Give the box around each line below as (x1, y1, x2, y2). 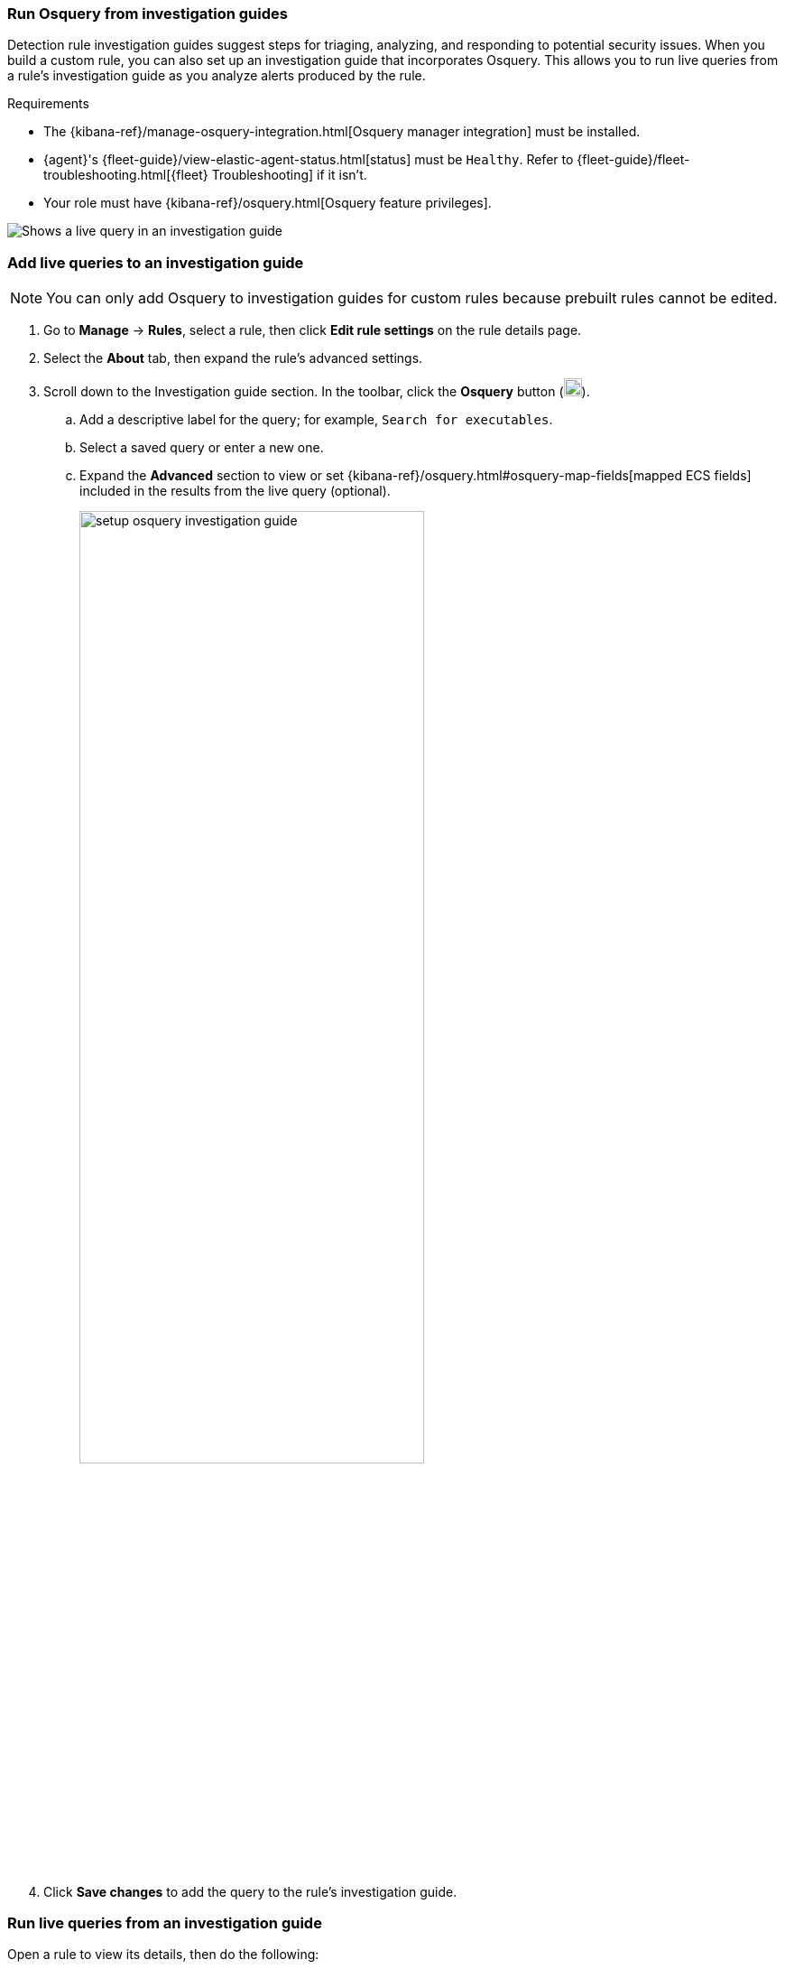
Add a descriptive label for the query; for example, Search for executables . (79, 412, 553, 428)
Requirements (7, 96, 89, 112)
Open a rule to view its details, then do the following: (7, 1946, 319, 1963)
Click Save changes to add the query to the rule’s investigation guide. (43, 1883, 457, 1899)
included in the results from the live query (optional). (79, 483, 391, 499)
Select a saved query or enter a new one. (79, 440, 324, 456)
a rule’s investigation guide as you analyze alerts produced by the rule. (7, 68, 426, 84)
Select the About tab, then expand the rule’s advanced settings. (43, 350, 423, 367)
